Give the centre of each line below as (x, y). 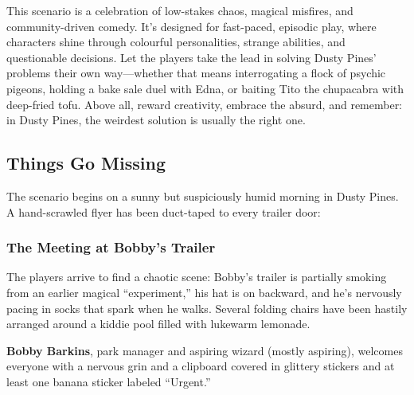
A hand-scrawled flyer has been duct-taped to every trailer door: (164, 211)
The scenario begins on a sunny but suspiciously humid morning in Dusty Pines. (203, 196)
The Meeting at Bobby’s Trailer (111, 247)
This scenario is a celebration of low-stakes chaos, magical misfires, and (180, 10)
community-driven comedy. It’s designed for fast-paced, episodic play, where (191, 26)
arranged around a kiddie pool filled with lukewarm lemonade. (158, 324)
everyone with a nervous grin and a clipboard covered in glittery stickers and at (201, 366)
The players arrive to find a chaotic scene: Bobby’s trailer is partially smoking (197, 277)
